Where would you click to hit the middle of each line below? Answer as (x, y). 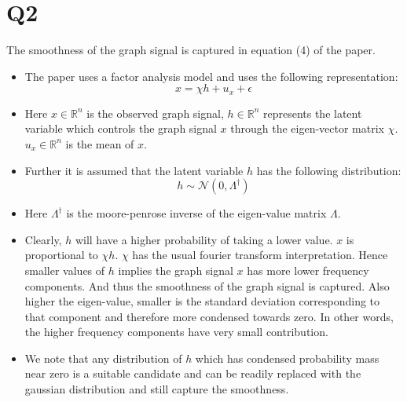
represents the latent (312, 113)
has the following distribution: (329, 170)
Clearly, (43, 239)
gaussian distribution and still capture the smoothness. (157, 389)
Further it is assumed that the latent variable (134, 170)
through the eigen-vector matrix (307, 128)
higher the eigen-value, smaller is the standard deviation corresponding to (202, 301)
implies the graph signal (176, 270)
